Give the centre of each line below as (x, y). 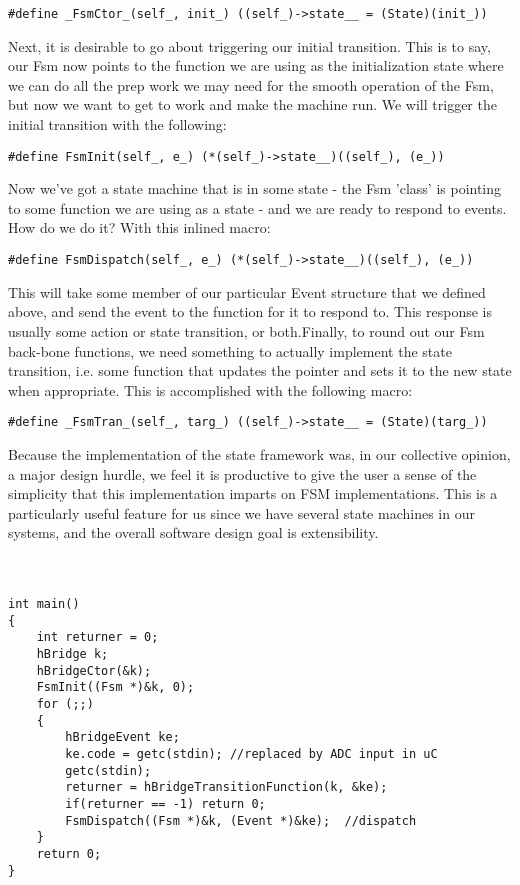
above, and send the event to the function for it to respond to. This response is (250, 311)
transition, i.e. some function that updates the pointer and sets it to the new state (260, 370)
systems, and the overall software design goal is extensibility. (193, 532)
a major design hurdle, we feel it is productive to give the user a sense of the (242, 473)
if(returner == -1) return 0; (165, 803)
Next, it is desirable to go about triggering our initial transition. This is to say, (249, 45)
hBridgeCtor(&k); (94, 670)
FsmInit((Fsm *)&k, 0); (115, 687)
